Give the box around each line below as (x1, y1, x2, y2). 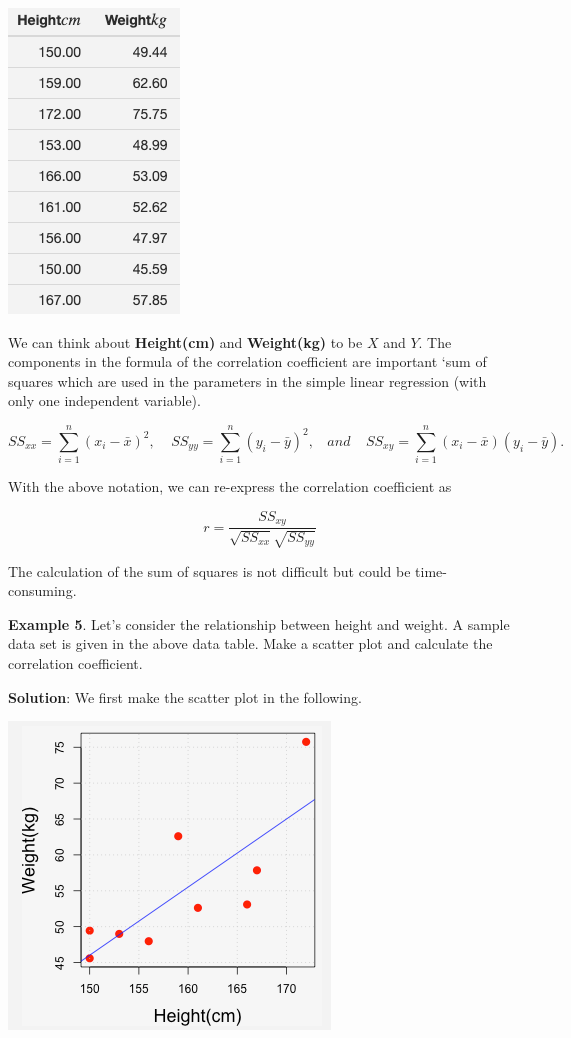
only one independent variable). (8, 390, 201, 411)
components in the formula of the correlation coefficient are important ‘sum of (8, 351, 487, 372)
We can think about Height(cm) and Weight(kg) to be (8, 331, 363, 352)
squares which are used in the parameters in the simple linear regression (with (8, 370, 487, 391)
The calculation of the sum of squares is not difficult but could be (8, 560, 411, 581)
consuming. (8, 580, 77, 601)
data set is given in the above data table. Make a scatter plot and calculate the (8, 633, 493, 654)
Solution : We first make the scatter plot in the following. (8, 686, 362, 707)
